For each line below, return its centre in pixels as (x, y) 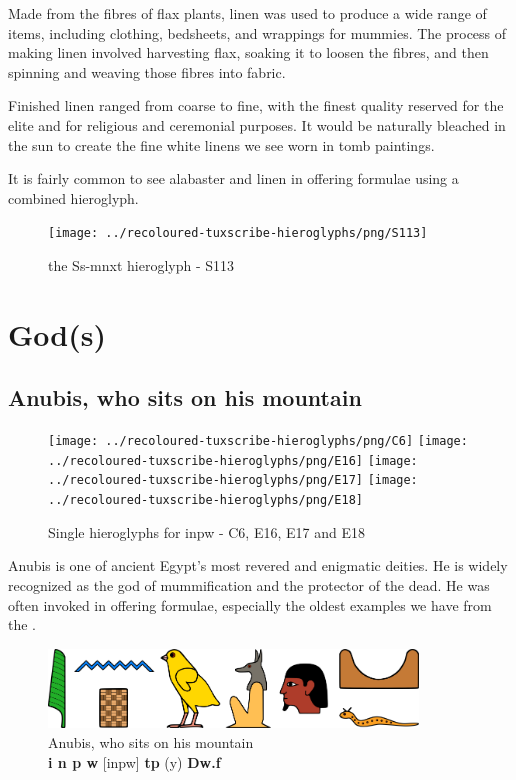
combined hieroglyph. (73, 197)
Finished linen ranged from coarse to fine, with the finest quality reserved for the (256, 105)
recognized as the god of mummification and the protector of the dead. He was (249, 584)
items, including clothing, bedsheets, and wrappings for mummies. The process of (257, 32)
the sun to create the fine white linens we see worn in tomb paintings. (221, 144)
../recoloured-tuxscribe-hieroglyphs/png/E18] (205, 500)
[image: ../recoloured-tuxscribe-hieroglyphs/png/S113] (238, 233)
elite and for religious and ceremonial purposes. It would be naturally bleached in (257, 124)
